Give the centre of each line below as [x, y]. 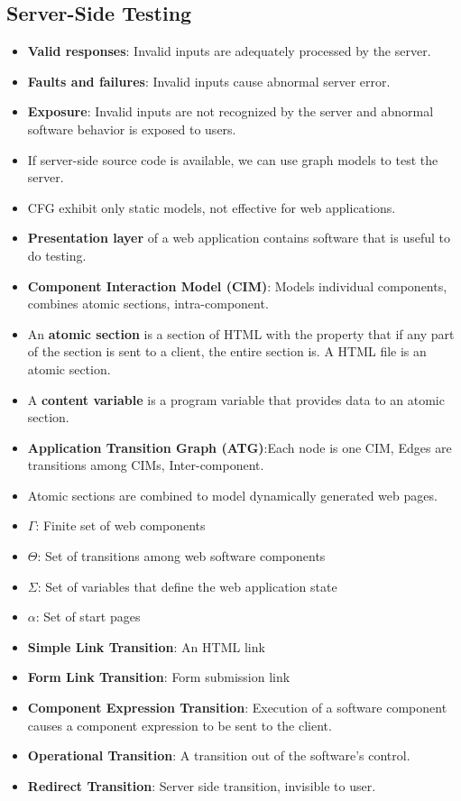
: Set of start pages [88, 617]
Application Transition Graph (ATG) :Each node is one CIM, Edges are [240, 447]
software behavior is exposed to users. [132, 129]
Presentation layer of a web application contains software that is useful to [239, 238]
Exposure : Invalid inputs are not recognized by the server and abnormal [230, 111]
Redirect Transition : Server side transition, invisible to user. [202, 785]
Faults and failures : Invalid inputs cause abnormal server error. [209, 81]
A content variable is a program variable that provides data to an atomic [236, 399]
